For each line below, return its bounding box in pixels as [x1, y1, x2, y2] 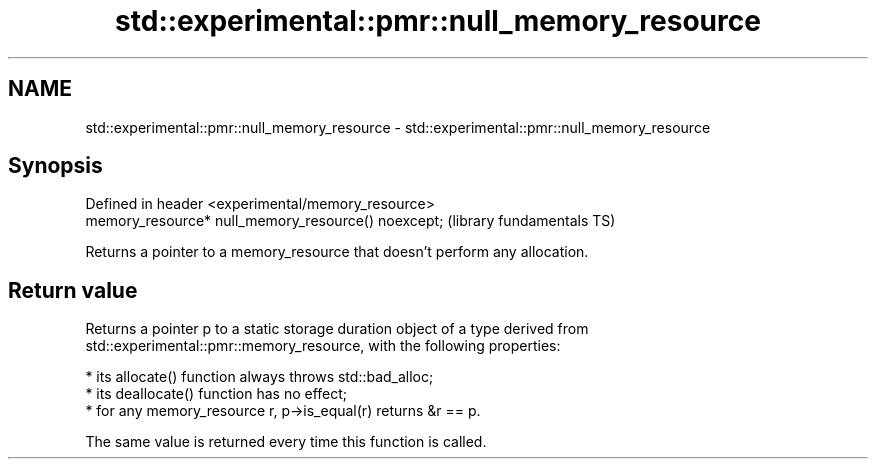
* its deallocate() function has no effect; [85, 385, 348, 403]
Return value [8, 277, 138, 303]
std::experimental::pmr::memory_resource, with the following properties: [85, 337, 561, 355]
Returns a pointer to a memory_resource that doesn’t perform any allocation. [85, 243, 589, 261]
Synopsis [8, 153, 103, 179]
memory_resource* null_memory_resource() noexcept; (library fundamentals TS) [85, 212, 616, 230]
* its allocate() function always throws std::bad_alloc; [85, 368, 434, 386]
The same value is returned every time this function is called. [85, 433, 487, 451]
